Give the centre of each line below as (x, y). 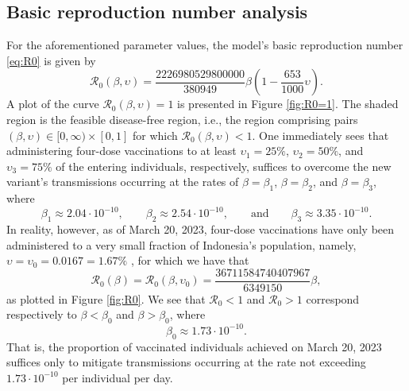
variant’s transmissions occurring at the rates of (123, 182)
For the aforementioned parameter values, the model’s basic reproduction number (205, 45)
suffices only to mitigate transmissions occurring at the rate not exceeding (186, 362)
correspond (333, 298)
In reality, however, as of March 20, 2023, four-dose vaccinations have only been (201, 229)
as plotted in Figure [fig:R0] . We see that (106, 298)
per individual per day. (118, 377)
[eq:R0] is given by (51, 60)
